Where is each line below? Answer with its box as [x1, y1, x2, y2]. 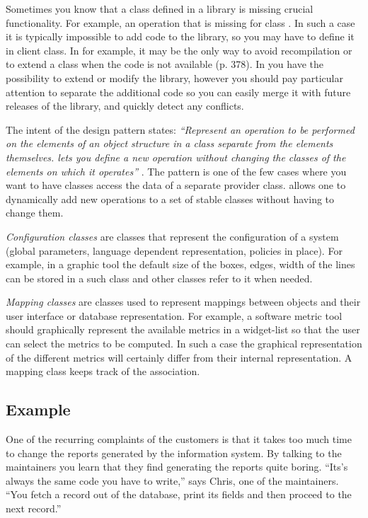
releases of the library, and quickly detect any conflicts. [6, 98, 244, 113]
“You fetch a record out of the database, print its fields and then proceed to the [6, 487, 352, 502]
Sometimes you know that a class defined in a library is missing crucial [6, 1, 314, 16]
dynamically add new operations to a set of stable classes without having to [6, 191, 335, 206]
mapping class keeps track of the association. [6, 364, 200, 379]
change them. [6, 205, 64, 220]
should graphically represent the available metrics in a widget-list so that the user [6, 322, 360, 337]
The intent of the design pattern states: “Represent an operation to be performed [6, 122, 355, 137]
